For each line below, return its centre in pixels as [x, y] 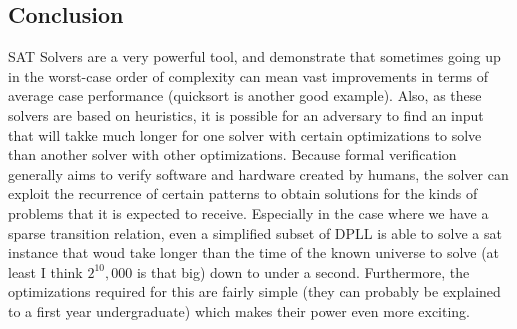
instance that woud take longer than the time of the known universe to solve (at [254, 252]
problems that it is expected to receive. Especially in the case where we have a [248, 212]
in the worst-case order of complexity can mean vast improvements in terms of [248, 75]
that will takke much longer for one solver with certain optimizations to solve [245, 134]
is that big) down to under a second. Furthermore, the [303, 271]
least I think [45, 271]
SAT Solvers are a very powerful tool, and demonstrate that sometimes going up [254, 56]
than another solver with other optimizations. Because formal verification [232, 154]
